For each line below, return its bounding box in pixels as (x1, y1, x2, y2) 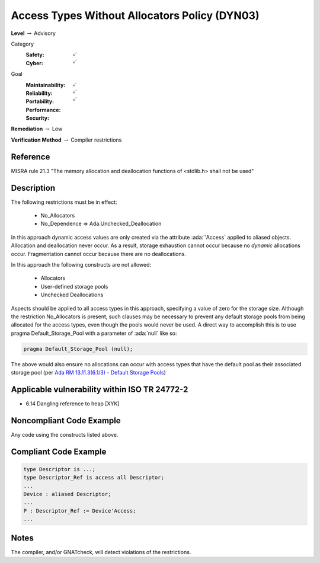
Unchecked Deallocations (40, 291, 104, 299)
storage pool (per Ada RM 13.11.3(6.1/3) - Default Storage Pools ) (11, 369, 166, 376)
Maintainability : (25, 81, 66, 88)
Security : (25, 114, 50, 121)
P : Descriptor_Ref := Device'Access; (23, 507, 136, 514)
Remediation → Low (11, 125, 63, 133)
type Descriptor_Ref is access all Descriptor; (23, 474, 164, 481)
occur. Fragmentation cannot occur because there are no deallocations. (11, 250, 186, 257)
